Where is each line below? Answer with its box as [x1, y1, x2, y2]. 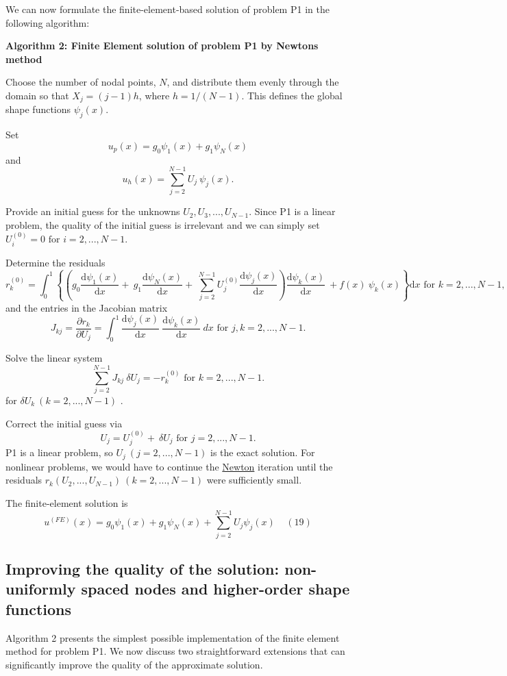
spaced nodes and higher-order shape [81, 578, 350, 599]
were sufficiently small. [206, 473, 302, 487]
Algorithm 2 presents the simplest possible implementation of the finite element [5, 630, 340, 644]
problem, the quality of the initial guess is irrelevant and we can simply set [5, 217, 320, 231]
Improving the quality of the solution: [5, 558, 280, 579]
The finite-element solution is [5, 495, 128, 510]
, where [138, 88, 170, 102]
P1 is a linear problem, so [5, 445, 113, 460]
